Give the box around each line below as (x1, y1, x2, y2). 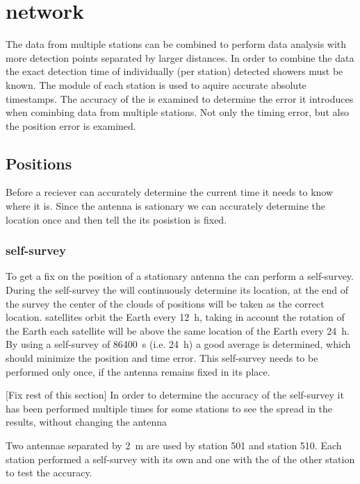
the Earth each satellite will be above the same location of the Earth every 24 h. (6, 323, 350, 337)
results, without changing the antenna (6, 415, 167, 429)
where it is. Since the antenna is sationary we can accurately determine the (6, 199, 326, 213)
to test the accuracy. (6, 465, 92, 480)
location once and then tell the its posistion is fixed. (6, 212, 227, 226)
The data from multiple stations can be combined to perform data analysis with (6, 37, 347, 51)
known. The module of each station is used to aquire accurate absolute (6, 77, 306, 92)
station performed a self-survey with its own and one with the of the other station (6, 451, 355, 466)
